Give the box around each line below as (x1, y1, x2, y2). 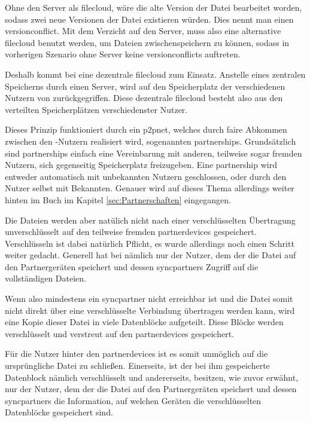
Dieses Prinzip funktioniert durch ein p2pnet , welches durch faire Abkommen (5, 123, 287, 136)
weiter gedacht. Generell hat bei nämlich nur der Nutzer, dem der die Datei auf (5, 249, 296, 261)
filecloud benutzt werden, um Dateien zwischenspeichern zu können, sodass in (5, 36, 290, 48)
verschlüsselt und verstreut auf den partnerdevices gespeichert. (5, 327, 234, 340)
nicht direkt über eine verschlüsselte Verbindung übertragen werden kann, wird (5, 304, 295, 316)
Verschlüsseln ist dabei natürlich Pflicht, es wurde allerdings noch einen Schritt (5, 237, 294, 249)
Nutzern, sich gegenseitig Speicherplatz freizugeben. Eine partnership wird (5, 158, 277, 171)
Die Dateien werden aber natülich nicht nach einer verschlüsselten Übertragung (5, 213, 296, 226)
